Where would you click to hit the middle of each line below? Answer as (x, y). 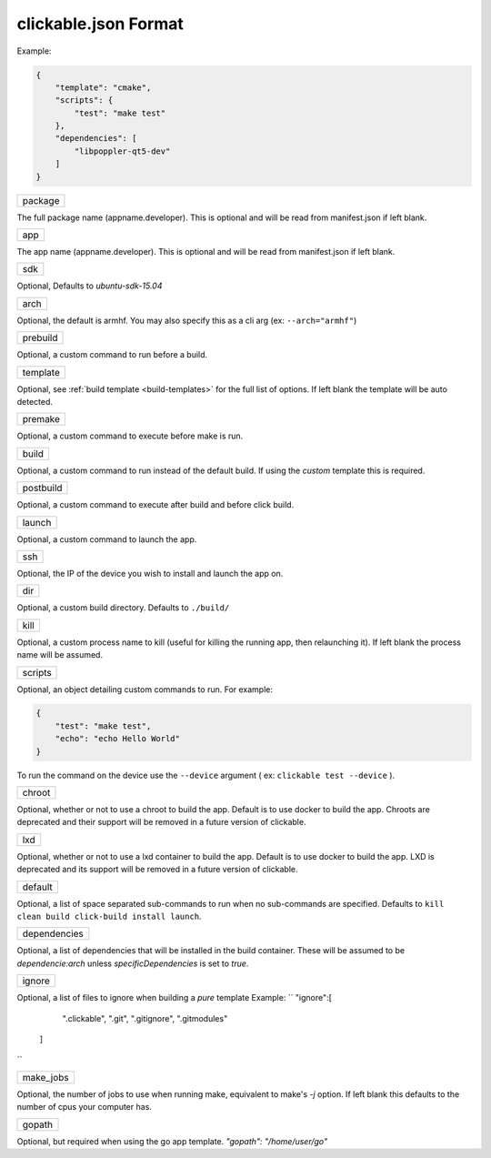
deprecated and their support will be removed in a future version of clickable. (161, 822)
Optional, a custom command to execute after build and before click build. (155, 505)
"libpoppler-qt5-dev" (122, 151)
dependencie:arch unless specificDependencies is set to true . (133, 963)
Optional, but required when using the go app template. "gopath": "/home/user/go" (172, 1141)
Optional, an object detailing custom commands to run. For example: (145, 689)
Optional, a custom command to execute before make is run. (130, 436)
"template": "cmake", (103, 87)
